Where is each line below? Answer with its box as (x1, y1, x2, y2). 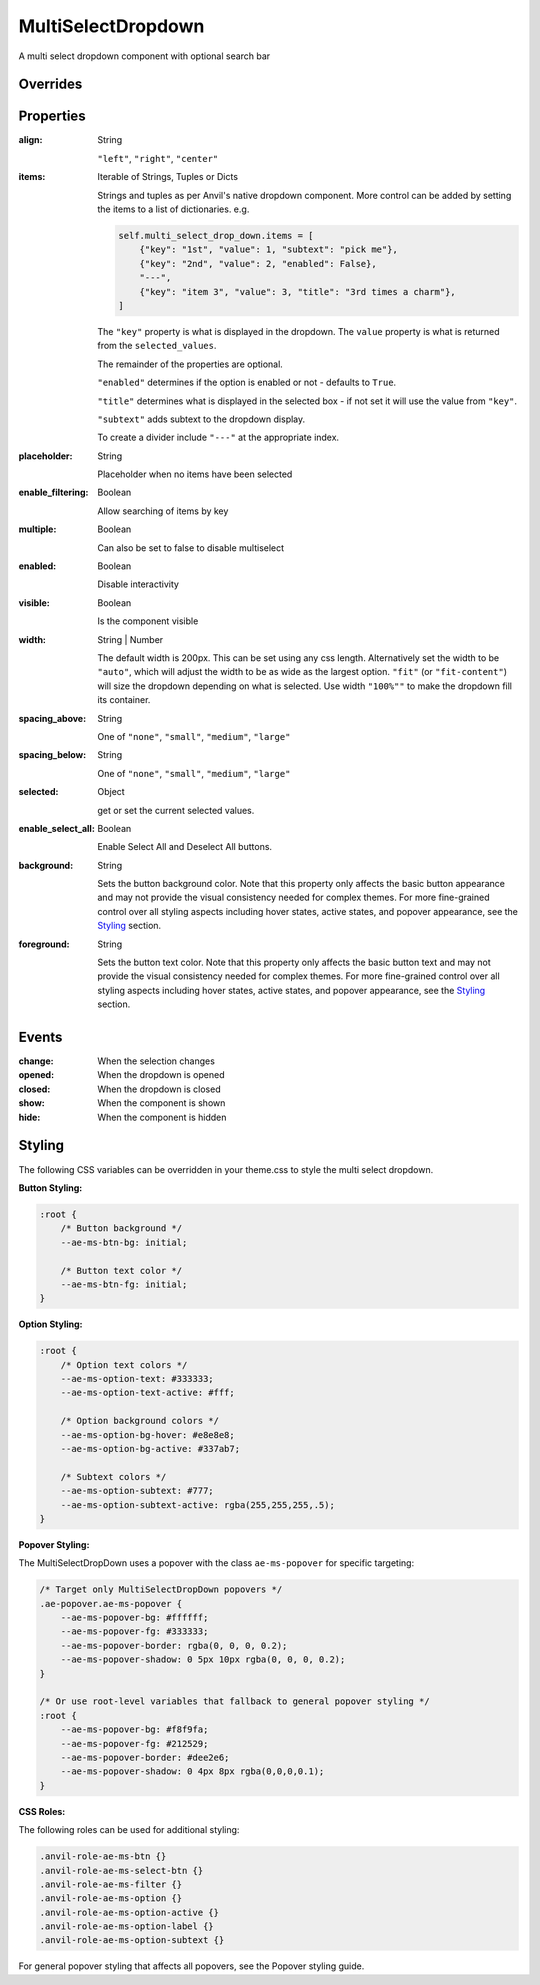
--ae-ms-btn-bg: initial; (60, 1236, 188, 1248)
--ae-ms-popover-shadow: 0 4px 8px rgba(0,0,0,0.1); (60, 1766, 325, 1777)
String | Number (97, 633, 164, 645)
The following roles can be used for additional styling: (18, 1824, 240, 1836)
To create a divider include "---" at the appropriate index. (97, 431, 340, 444)
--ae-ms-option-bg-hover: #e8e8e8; (60, 1429, 235, 1440)
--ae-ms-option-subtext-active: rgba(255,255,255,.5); (60, 1499, 335, 1510)
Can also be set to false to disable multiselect (97, 541, 285, 554)
